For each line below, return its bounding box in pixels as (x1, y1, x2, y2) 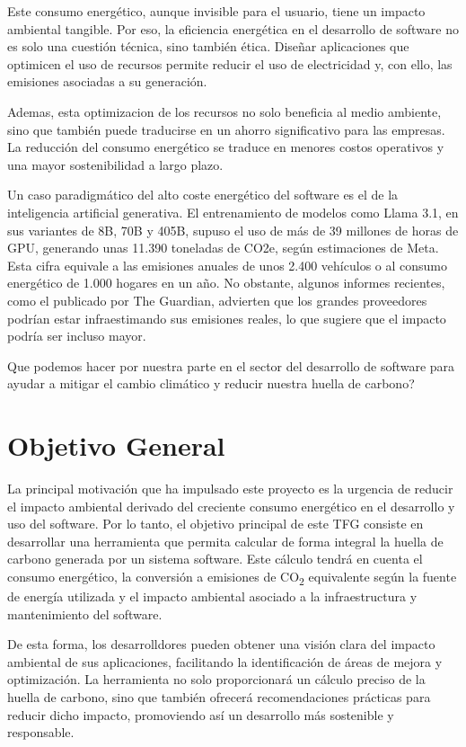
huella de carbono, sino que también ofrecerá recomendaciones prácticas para (7, 688, 431, 707)
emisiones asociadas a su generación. (7, 72, 207, 91)
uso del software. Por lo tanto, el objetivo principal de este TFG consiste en (7, 514, 424, 533)
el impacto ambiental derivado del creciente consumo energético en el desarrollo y (7, 496, 455, 515)
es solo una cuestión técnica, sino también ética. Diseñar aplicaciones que (7, 37, 409, 56)
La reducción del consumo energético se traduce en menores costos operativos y (7, 138, 444, 156)
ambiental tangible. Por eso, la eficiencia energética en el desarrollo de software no (7, 19, 460, 38)
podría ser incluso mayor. (7, 326, 146, 345)
